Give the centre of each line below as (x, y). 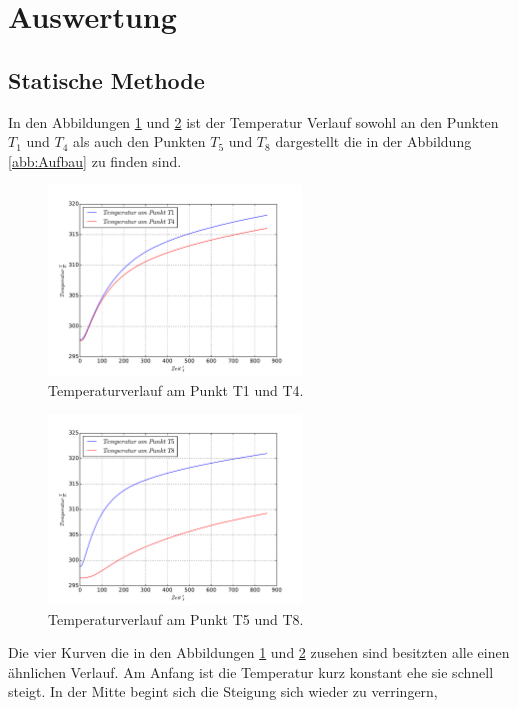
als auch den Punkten (139, 141)
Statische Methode (106, 79)
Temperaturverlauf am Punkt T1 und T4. (176, 389)
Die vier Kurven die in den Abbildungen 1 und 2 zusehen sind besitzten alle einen (259, 652)
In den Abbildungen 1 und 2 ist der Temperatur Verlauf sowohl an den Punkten (253, 121)
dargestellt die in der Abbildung (373, 141)
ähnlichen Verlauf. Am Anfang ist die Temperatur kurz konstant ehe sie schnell (251, 671)
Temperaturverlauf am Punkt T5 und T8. (176, 618)
